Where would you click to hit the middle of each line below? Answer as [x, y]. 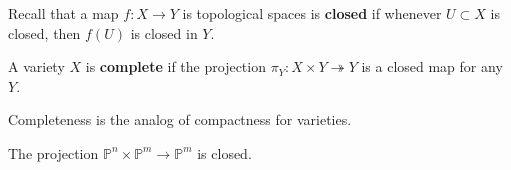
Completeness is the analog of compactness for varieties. [180, 119]
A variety [36, 66]
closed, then [44, 32]
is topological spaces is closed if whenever [312, 13]
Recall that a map [63, 13]
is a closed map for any [432, 66]
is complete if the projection [175, 66]
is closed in [164, 32]
